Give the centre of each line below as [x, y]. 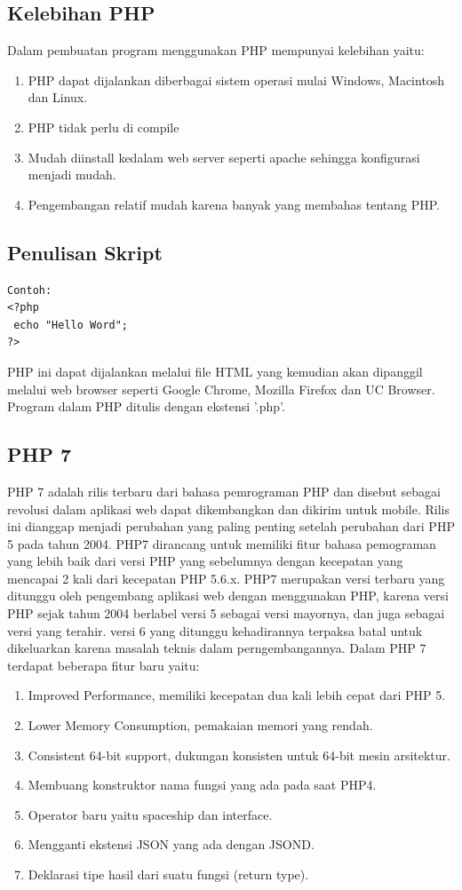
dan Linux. [58, 97]
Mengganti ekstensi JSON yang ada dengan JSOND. [171, 844]
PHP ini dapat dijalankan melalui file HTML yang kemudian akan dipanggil [215, 371]
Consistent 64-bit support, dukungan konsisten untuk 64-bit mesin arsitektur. [239, 755]
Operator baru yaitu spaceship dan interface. [150, 814]
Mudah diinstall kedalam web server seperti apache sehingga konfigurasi [224, 157]
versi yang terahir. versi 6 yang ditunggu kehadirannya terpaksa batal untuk [215, 630]
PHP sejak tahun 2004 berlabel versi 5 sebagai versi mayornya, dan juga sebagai [226, 613]
